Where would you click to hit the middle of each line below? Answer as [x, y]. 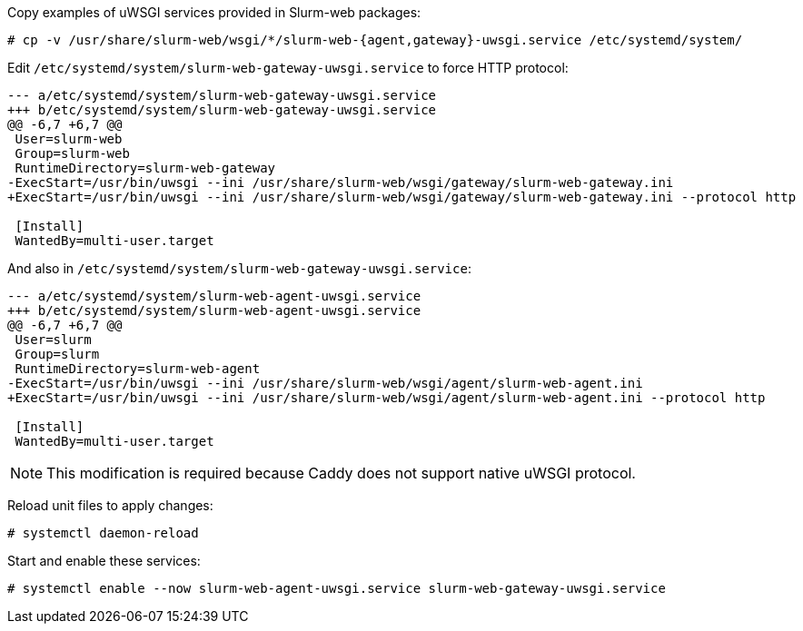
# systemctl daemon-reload [103, 533]
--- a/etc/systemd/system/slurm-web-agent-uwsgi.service [214, 296]
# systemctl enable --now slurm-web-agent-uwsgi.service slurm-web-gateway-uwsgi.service [337, 588]
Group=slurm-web [72, 153]
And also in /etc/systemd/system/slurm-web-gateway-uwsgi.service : [239, 268]
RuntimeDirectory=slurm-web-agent [138, 369]
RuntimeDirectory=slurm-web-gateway [145, 168]
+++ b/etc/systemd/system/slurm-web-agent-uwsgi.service [214, 311]
